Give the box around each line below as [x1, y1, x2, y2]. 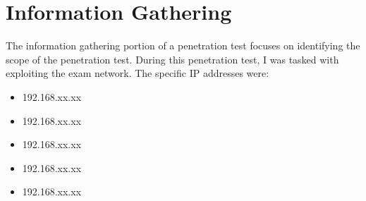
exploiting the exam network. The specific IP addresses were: [6, 66, 269, 80]
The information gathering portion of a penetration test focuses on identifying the [6, 38, 360, 53]
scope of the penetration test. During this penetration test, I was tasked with [6, 51, 339, 66]
